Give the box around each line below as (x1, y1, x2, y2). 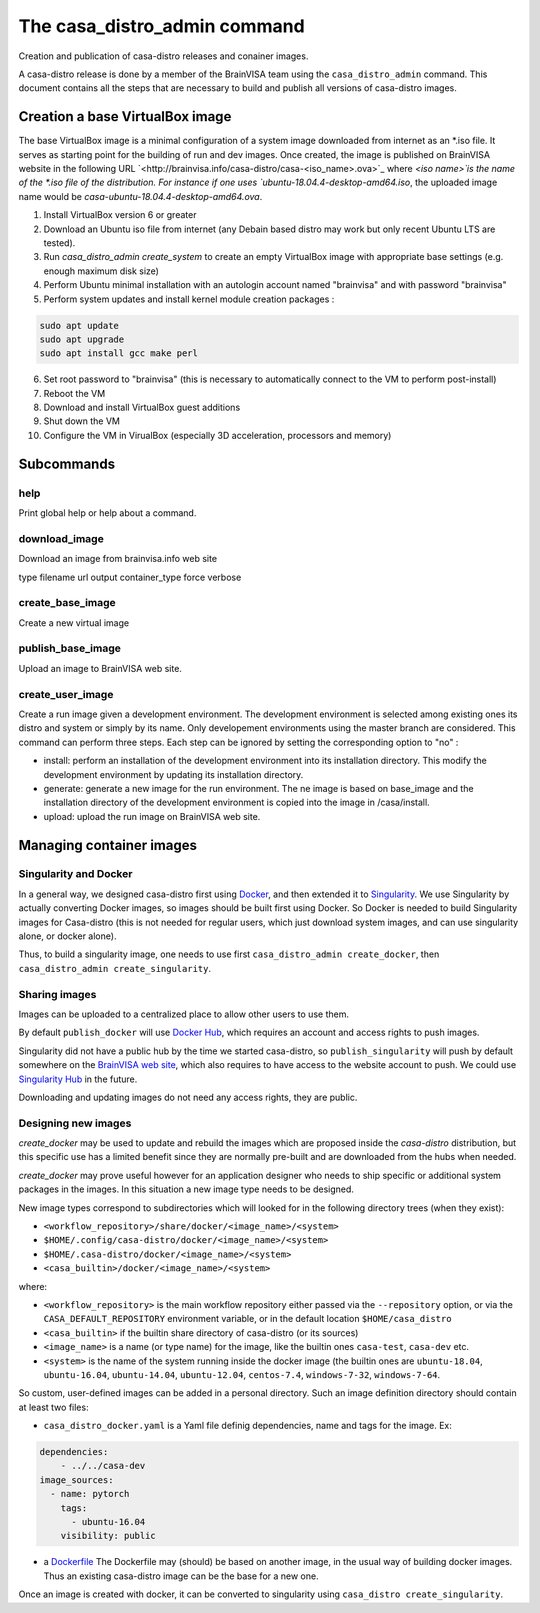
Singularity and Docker (18, 867, 133, 881)
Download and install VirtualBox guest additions (43, 401, 241, 414)
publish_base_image (18, 641, 122, 655)
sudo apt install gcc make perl (39, 348, 199, 359)
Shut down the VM (43, 415, 120, 427)
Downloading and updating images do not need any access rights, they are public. (18, 1091, 358, 1103)
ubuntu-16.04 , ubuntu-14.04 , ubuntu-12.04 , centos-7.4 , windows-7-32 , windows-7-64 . (43, 1368, 441, 1380)
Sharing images (18, 987, 97, 1001)
